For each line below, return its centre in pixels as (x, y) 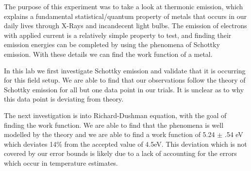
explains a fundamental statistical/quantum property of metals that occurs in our (125, 16)
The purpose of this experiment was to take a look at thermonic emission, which (124, 6)
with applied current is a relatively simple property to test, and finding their (118, 35)
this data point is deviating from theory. (64, 99)
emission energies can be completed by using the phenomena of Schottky (112, 44)
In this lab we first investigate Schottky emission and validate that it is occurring (125, 70)
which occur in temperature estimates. (61, 162)
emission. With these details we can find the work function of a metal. (108, 54)
